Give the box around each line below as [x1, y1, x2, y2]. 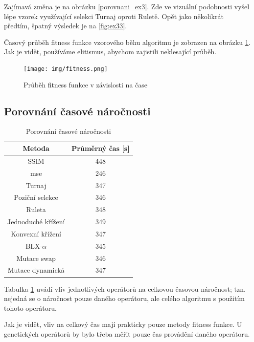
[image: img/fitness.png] [23, 65, 108, 72]
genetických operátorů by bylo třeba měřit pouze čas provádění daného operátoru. [4, 328, 250, 339]
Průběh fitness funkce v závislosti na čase [23, 79, 147, 89]
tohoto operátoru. [4, 302, 57, 313]
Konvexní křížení [11, 228, 62, 238]
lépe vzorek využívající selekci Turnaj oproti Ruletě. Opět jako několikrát [4, 11, 224, 21]
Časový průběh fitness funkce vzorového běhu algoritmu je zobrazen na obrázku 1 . [4, 37, 251, 47]
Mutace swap [16, 253, 56, 263]
